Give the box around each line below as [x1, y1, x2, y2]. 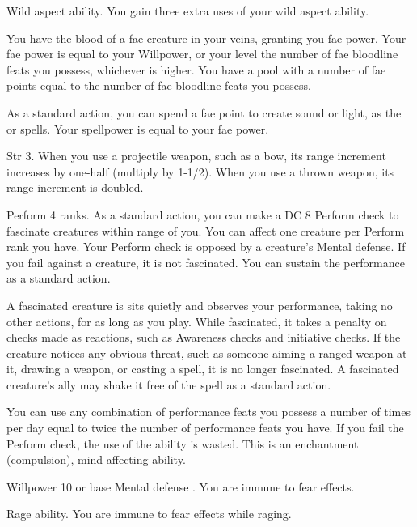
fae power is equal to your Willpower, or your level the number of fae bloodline [6, 45, 398, 62]
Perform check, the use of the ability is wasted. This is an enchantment [6, 435, 359, 452]
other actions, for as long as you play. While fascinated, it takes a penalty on [6, 312, 387, 329]
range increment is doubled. [6, 179, 144, 196]
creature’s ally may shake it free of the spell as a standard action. [6, 376, 331, 393]
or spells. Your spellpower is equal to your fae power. [6, 120, 269, 137]
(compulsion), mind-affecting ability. [6, 451, 186, 468]
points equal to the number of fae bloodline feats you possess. [6, 77, 311, 94]
